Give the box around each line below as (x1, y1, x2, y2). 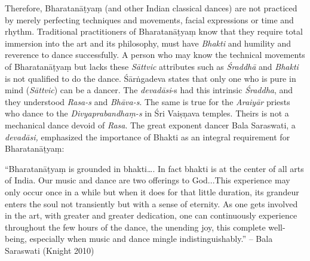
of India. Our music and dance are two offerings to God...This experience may (5, 174, 290, 186)
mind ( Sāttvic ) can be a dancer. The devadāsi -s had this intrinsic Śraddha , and (5, 84, 293, 96)
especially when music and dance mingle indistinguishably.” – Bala (29, 232, 273, 245)
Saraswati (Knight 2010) (5, 244, 94, 256)
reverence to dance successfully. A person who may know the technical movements (5, 48, 305, 61)
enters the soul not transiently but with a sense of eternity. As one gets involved (5, 197, 298, 210)
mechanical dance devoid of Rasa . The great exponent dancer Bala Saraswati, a (5, 118, 296, 131)
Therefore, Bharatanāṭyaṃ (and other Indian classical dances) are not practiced (5, 2, 297, 14)
